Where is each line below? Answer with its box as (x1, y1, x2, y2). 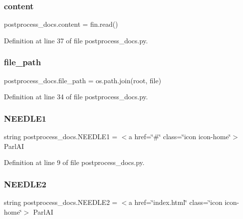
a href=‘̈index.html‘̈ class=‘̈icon (128, 197, 223, 207)
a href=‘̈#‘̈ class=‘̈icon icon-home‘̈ (128, 131, 231, 142)
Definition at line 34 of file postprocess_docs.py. (4, 91, 148, 102)
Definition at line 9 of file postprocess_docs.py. (4, 157, 144, 167)
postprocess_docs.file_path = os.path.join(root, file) (4, 75, 162, 85)
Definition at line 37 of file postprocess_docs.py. (4, 35, 148, 45)
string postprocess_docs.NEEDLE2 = (4, 197, 118, 207)
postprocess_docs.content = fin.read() (4, 19, 118, 29)
